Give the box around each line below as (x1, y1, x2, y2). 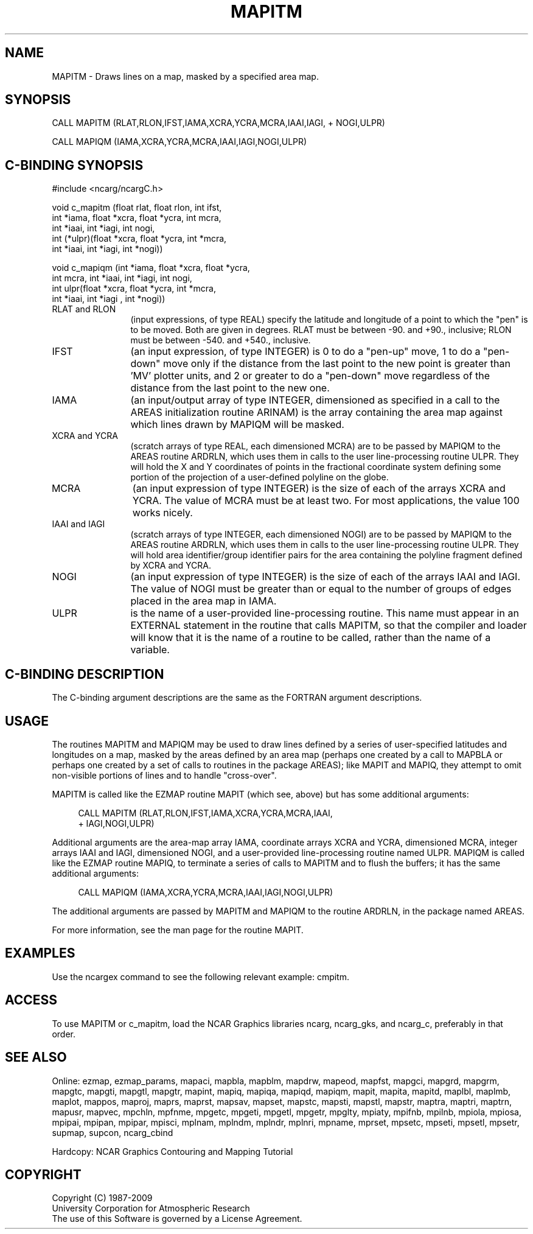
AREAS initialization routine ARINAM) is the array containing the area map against (130, 406, 503, 419)
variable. (130, 643, 170, 656)
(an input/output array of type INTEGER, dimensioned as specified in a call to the (130, 394, 500, 407)
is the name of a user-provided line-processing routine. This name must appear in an (130, 607, 519, 620)
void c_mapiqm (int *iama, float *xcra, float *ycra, (52, 262, 250, 273)
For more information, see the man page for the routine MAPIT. (52, 924, 304, 935)
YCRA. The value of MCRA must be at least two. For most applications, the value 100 (132, 494, 520, 507)
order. (52, 1028, 75, 1039)
